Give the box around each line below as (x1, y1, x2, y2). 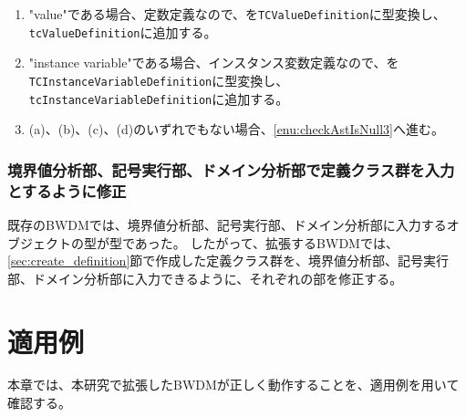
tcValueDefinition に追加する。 (28, 22, 217, 41)
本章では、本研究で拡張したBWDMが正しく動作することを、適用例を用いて (7, 375, 460, 394)
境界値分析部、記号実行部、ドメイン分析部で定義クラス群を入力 (7, 158, 455, 181)
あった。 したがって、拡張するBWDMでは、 (134, 233, 399, 252)
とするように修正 (7, 179, 127, 202)
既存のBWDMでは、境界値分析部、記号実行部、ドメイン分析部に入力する (7, 214, 447, 234)
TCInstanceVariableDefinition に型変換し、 (28, 70, 289, 89)
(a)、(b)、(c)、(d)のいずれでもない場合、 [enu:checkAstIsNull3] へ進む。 (28, 120, 444, 139)
